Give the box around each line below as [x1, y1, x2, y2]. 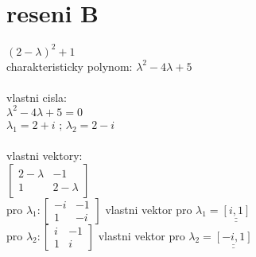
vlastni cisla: [6, 88, 67, 105]
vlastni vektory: [6, 147, 83, 164]
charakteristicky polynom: [6, 57, 133, 74]
